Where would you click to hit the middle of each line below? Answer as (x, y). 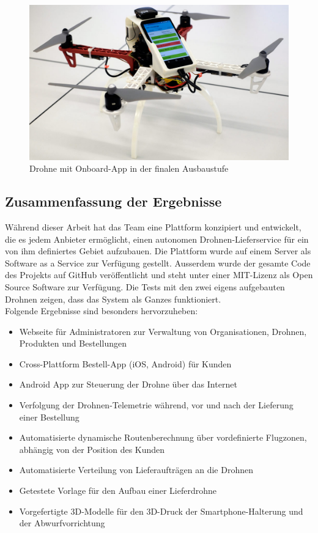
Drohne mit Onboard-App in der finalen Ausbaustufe (129, 168)
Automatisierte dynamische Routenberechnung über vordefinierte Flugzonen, (163, 437)
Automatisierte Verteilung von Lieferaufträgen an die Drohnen (136, 470)
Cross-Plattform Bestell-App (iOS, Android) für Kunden (125, 363)
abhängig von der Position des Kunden (92, 449)
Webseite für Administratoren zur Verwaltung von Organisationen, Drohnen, (163, 331)
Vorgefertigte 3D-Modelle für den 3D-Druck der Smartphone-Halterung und (161, 511)
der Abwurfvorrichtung (62, 523)
